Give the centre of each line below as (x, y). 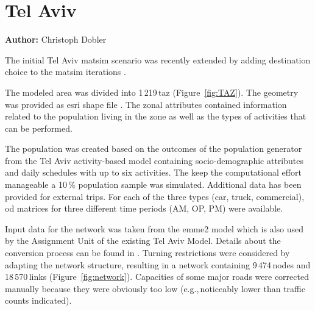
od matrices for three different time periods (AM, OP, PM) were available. (144, 208)
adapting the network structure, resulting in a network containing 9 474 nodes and (158, 264)
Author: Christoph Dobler (56, 39)
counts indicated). (38, 300)
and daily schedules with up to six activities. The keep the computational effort (153, 172)
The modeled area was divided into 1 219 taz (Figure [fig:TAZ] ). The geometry (152, 92)
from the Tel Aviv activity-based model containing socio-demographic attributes (154, 160)
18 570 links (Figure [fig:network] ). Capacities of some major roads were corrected (157, 277)
